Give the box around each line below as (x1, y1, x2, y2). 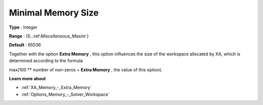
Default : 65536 (9, 42, 41, 48)
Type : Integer (9, 24, 38, 30)
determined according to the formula (9, 58, 83, 64)
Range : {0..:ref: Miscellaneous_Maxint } (9, 33, 89, 39)
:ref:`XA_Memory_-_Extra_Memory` (21, 85, 92, 90)
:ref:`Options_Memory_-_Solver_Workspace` (21, 91, 110, 97)
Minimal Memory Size (9, 7, 99, 18)
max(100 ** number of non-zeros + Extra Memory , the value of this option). (9, 67, 163, 72)
